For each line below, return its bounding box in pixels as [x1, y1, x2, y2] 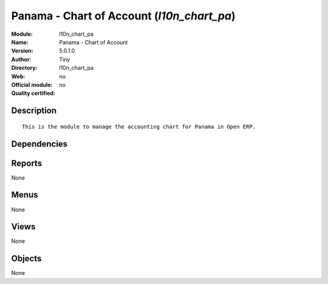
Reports [11, 158, 43, 168]
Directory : [11, 64, 38, 72]
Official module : [11, 81, 53, 88]
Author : [11, 55, 32, 63]
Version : [11, 47, 33, 55]
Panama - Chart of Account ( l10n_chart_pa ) [11, 9, 236, 22]
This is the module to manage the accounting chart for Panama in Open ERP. [22, 123, 256, 130]
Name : [11, 38, 29, 46]
